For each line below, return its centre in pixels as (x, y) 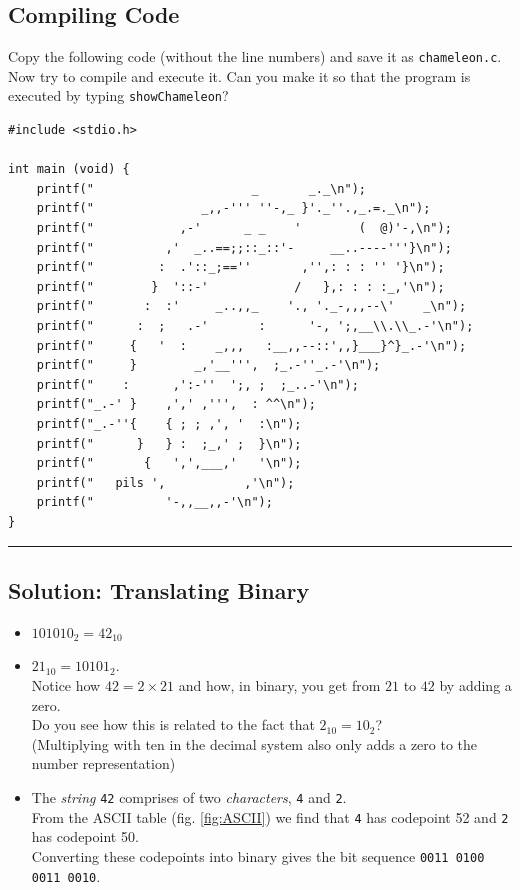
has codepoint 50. (85, 836)
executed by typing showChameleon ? (118, 95)
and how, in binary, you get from (279, 684)
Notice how (66, 684)
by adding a (475, 684)
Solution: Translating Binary (159, 589)
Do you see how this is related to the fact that (173, 724)
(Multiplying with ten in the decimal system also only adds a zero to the (254, 743)
